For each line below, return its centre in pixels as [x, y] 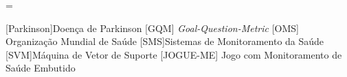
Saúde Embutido [41, 68]
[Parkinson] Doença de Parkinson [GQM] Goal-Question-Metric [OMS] [152, 28]
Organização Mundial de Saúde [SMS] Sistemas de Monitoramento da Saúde [165, 41]
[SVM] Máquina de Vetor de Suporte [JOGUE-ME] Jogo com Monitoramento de [174, 54]
